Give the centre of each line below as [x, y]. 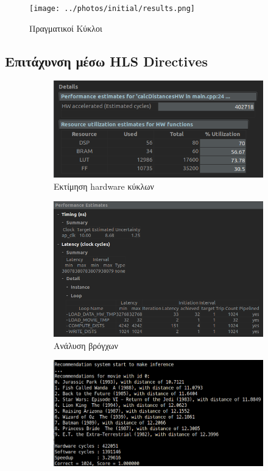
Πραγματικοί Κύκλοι [66, 28]
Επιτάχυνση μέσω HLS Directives [106, 61]
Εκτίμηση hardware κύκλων [104, 186]
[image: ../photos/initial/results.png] [112, 9]
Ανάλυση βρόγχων [86, 345]
